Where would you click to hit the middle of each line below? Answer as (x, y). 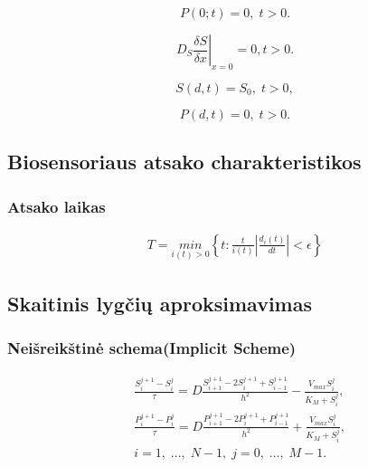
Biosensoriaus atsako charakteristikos (184, 162)
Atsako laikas (57, 206)
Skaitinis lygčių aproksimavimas (160, 303)
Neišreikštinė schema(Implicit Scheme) (152, 347)
